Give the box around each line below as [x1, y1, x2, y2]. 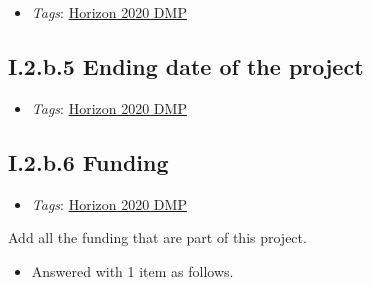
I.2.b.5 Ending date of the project [8, 50, 364, 81]
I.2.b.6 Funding [8, 146, 169, 177]
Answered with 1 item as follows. [31, 260, 234, 281]
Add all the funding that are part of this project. [8, 227, 307, 248]
